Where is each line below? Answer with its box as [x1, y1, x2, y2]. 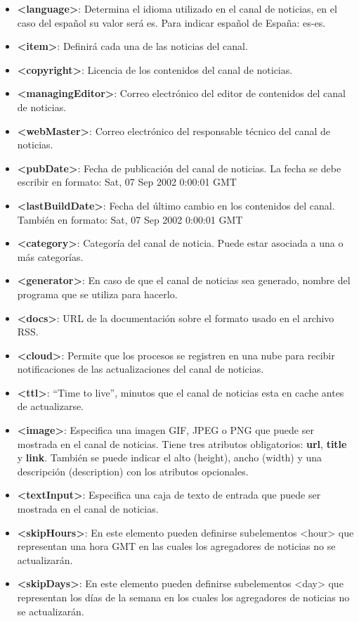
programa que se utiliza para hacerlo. [17, 286, 178, 301]
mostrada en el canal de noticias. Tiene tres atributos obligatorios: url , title [17, 436, 347, 451]
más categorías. [17, 249, 84, 264]
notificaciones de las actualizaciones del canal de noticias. [17, 361, 264, 376]
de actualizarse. [17, 399, 84, 414]
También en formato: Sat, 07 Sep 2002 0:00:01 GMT [17, 212, 243, 226]
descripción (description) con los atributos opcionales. [17, 463, 249, 478]
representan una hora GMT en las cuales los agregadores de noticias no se [17, 539, 336, 553]
